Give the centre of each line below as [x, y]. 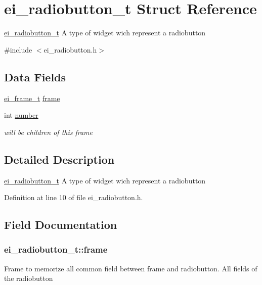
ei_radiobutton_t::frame [56, 249]
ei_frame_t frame [32, 98]
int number [21, 115]
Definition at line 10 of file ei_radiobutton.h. [74, 197]
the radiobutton [29, 278]
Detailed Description [59, 159]
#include [18, 49]
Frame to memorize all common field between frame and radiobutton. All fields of [131, 268]
